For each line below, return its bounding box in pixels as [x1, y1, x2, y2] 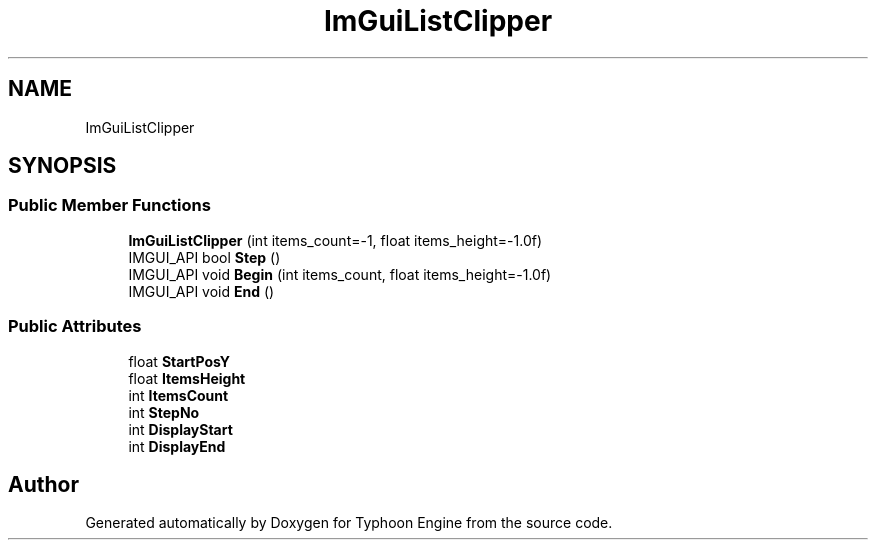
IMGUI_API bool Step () [128, 248, 281, 266]
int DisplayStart [128, 420, 233, 438]
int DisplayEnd [128, 437, 226, 455]
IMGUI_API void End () [128, 282, 275, 300]
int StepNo [128, 403, 200, 421]
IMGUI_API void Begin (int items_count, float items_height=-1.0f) [128, 265, 552, 283]
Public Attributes [8, 316, 142, 337]
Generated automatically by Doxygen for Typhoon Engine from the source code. [85, 514, 613, 532]
